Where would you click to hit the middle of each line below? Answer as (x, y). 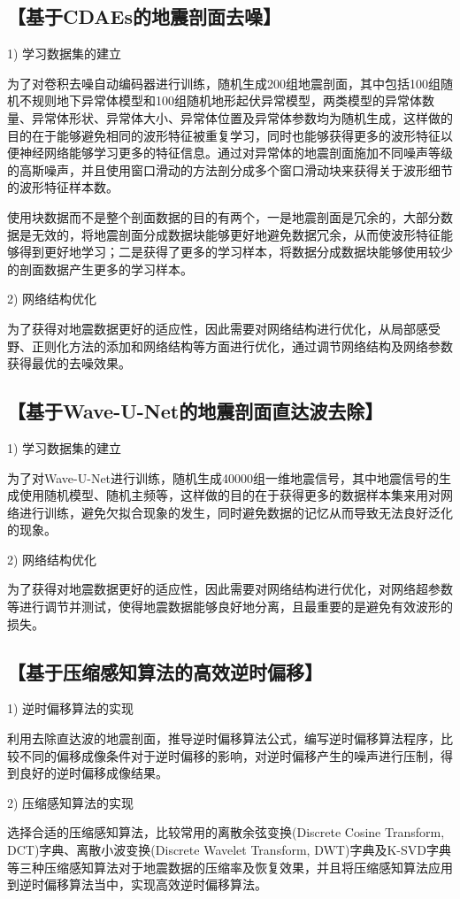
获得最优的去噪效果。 (69, 363)
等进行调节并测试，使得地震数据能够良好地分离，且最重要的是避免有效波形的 (230, 607)
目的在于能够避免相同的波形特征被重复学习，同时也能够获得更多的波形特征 (224, 135)
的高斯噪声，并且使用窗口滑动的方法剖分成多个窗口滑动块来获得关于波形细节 (230, 169)
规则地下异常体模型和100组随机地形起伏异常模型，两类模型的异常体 (226, 100)
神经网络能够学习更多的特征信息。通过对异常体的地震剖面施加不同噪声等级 (236, 153)
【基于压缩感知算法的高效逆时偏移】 (165, 671)
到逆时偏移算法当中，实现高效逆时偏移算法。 (137, 884)
